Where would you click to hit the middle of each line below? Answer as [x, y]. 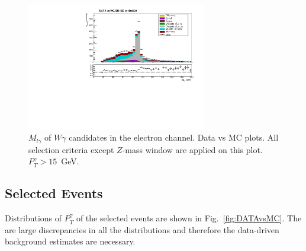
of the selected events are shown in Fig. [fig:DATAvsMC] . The [189, 218]
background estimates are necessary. [70, 241]
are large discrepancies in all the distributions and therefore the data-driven [142, 229]
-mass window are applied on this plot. [192, 149]
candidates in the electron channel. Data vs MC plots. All [174, 137]
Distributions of [33, 218]
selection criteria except [71, 149]
